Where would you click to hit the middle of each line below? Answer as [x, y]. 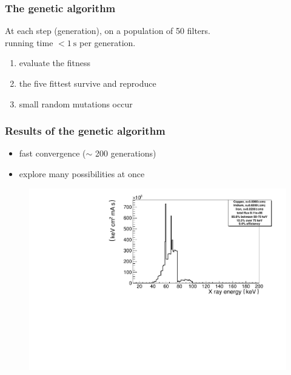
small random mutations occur [76, 103]
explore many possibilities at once [82, 174]
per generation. [108, 42]
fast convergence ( [52, 153]
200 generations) [126, 153]
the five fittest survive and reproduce [88, 83]
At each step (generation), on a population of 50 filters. [108, 31]
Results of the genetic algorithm [85, 131]
